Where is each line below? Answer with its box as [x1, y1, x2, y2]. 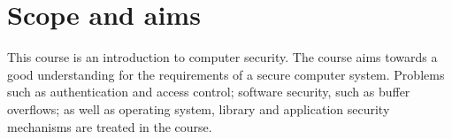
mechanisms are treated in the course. [7, 117, 212, 135]
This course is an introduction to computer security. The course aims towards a [7, 48, 438, 66]
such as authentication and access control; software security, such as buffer [7, 82, 410, 101]
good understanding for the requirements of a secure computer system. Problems [7, 65, 445, 83]
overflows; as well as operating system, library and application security [7, 99, 390, 118]
